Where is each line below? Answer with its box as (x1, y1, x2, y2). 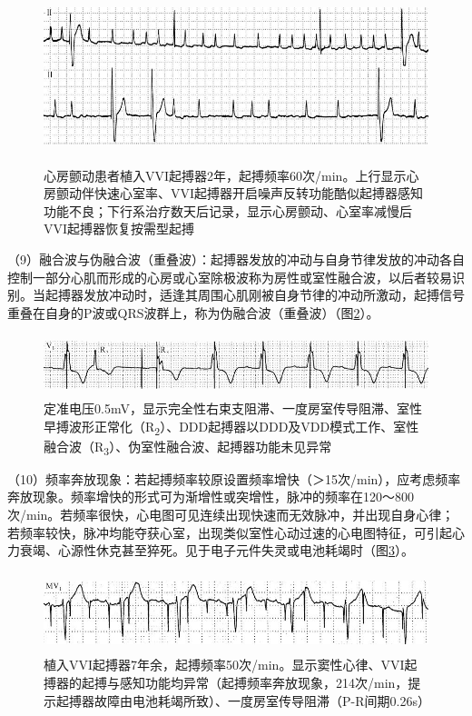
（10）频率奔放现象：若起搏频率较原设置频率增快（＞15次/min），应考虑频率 (7, 469, 461, 488)
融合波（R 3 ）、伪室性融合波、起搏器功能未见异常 (44, 436, 332, 458)
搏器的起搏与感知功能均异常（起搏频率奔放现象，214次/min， (44, 672, 408, 691)
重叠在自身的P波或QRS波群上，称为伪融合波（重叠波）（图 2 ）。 (7, 303, 379, 322)
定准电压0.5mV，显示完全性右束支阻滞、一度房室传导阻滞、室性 (44, 398, 422, 417)
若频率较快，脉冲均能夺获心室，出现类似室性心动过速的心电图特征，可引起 (7, 522, 452, 542)
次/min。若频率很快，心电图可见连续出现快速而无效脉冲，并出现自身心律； (7, 504, 455, 523)
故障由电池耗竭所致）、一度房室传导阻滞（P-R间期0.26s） (93, 691, 430, 710)
